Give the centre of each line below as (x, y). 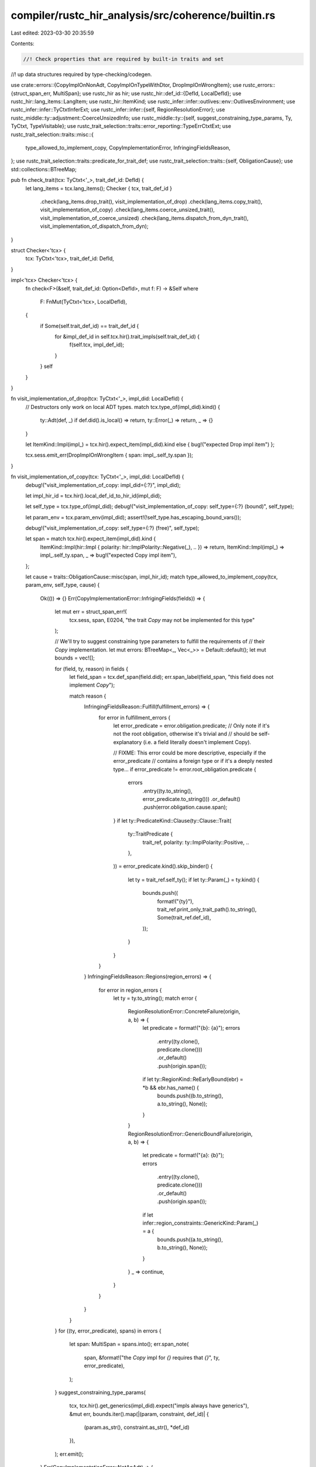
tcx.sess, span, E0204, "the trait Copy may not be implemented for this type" (162, 620)
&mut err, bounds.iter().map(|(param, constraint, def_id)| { (139, 1414)
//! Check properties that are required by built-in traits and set (123, 59)
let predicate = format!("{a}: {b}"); (183, 1155)
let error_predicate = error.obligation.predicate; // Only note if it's (192, 725)
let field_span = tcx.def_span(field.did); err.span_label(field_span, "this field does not (171, 677)
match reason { (88, 696)
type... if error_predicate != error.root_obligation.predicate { (185, 769)
